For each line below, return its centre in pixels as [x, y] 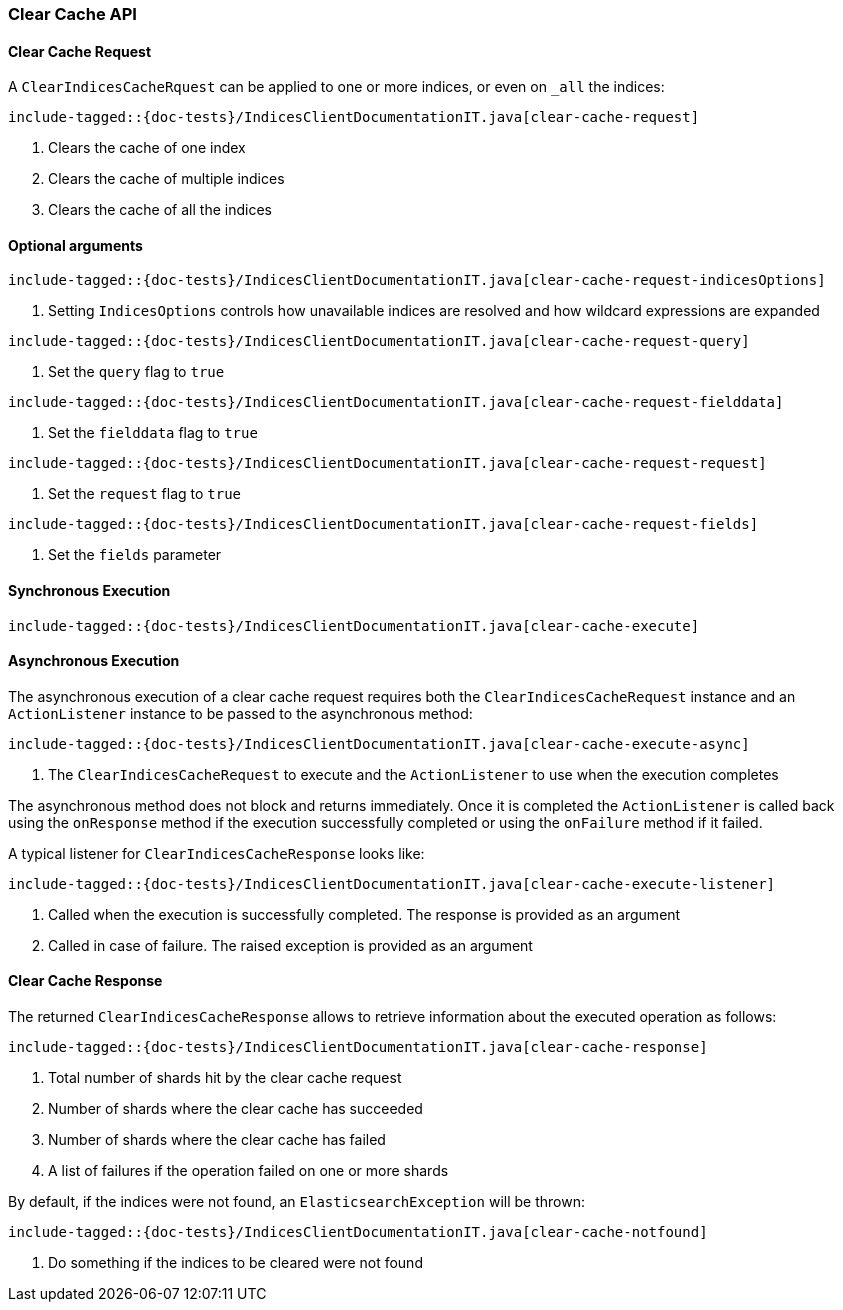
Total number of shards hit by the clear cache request [225, 1078]
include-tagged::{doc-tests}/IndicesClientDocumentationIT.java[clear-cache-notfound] [358, 1232]
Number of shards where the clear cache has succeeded [235, 1109]
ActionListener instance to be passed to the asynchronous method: [240, 713]
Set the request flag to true [145, 494]
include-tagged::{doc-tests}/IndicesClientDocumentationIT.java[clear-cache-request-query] [379, 341]
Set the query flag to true [136, 372]
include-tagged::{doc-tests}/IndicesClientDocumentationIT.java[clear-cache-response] [358, 1047]
